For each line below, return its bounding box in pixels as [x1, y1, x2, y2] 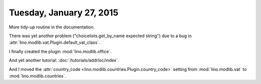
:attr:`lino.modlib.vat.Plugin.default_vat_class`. [9, 40, 100, 45]
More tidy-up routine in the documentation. [9, 24, 95, 30]
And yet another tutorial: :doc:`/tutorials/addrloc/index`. [9, 57, 119, 63]
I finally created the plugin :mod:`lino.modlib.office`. [9, 48, 112, 54]
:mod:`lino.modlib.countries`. [9, 73, 66, 79]
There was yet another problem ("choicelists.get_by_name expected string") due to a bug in [9, 33, 192, 39]
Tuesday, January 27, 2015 [9, 7, 118, 18]
